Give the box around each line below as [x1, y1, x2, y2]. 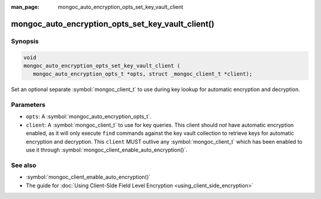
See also [11, 161, 37, 169]
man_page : [11, 4, 40, 10]
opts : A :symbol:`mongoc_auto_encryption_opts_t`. [26, 113, 152, 120]
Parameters [11, 101, 46, 109]
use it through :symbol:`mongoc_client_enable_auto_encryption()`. [26, 146, 187, 154]
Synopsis [11, 37, 39, 45]
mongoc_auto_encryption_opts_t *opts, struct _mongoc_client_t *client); [33, 71, 253, 77]
